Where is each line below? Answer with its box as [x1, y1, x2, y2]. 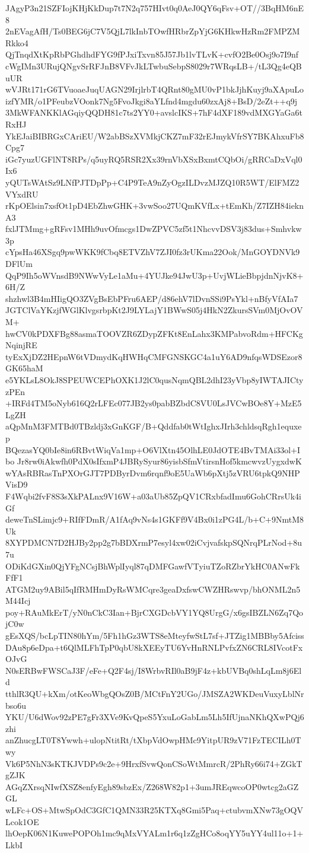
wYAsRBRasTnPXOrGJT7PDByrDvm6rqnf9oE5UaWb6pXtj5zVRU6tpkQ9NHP [5, 466, 300, 479]
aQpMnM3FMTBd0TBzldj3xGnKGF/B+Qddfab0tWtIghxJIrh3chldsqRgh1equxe [5, 420, 302, 432]
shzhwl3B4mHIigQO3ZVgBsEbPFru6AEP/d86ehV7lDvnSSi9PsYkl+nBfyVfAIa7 [5, 292, 298, 304]
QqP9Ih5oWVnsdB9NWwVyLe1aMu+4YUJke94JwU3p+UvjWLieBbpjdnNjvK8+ [5, 269, 304, 281]
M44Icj [5, 594, 31, 607]
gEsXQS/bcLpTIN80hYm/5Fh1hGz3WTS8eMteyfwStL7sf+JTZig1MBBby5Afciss [5, 629, 304, 642]
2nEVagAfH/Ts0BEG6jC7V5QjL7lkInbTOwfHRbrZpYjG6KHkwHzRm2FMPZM [5, 25, 300, 37]
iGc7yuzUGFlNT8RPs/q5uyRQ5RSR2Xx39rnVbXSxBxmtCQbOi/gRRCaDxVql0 [5, 152, 302, 165]
